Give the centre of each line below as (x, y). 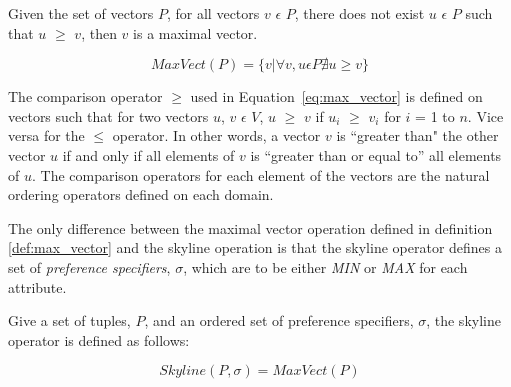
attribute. (37, 286)
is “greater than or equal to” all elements (376, 154)
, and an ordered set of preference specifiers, (279, 320)
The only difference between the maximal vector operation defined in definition (250, 227)
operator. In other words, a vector (216, 135)
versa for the (46, 135)
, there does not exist (359, 13)
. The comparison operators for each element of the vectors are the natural (260, 174)
